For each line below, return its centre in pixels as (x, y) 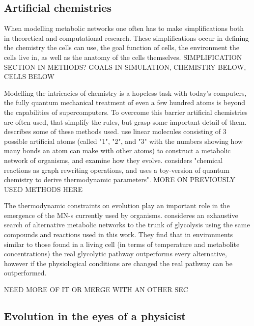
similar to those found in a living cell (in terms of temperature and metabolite (122, 244)
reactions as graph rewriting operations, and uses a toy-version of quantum (117, 170)
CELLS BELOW (29, 76)
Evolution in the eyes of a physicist (95, 316)
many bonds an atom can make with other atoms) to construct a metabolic (117, 150)
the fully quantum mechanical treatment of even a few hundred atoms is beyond (125, 102)
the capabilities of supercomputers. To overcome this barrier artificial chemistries (126, 112)
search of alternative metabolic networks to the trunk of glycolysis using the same (127, 225)
